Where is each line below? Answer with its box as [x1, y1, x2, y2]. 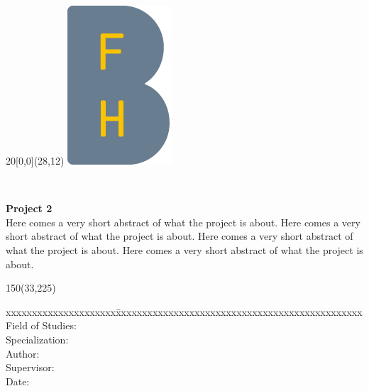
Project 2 [6, 201, 53, 216]
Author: [6, 346, 40, 360]
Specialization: [6, 331, 69, 346]
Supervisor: [6, 360, 55, 375]
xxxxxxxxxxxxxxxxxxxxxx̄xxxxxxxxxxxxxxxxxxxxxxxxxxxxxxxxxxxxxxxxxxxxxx [6, 304, 363, 319]
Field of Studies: [6, 318, 77, 333]
